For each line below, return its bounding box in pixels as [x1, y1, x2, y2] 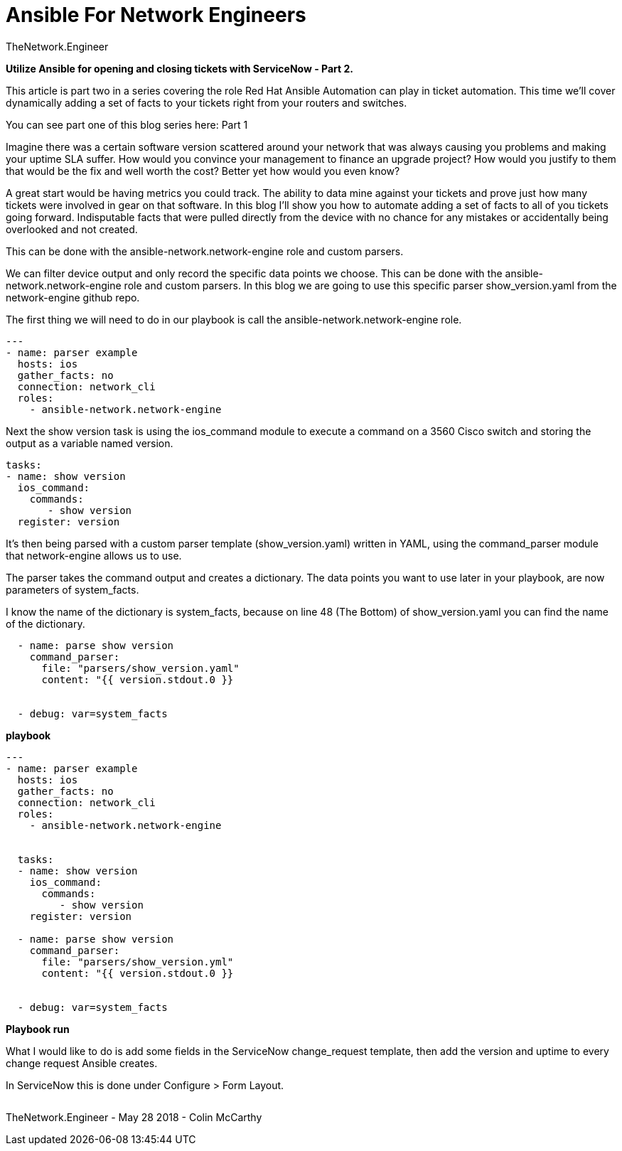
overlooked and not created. [6, 223, 138, 235]
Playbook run [6, 1022, 70, 1035]
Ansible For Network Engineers [6, 3, 306, 27]
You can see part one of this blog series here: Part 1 [6, 118, 248, 131]
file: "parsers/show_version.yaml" [41, 662, 240, 674]
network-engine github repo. [6, 291, 140, 304]
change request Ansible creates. [6, 1056, 158, 1069]
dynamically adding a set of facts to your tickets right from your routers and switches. [6, 96, 407, 109]
